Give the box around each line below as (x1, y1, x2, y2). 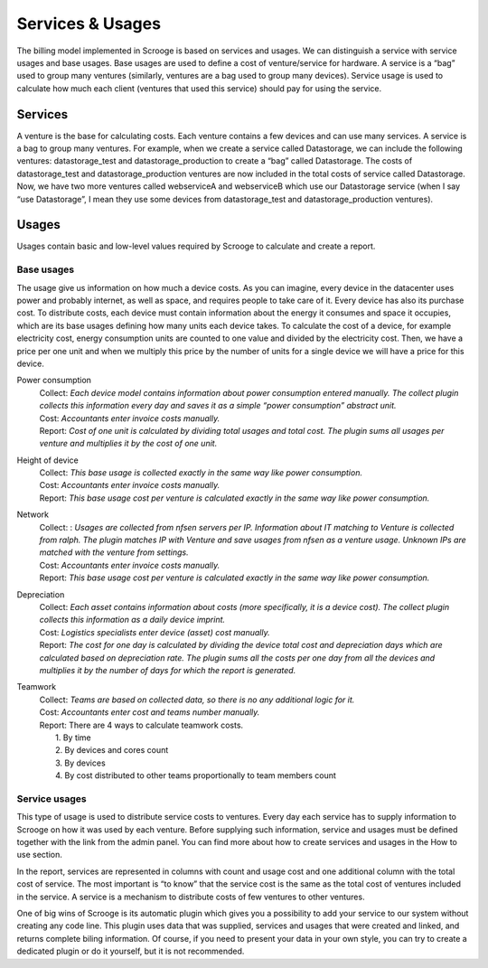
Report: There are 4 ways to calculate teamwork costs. (39, 719, 244, 730)
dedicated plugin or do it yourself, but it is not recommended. (16, 945, 245, 957)
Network (16, 509, 50, 520)
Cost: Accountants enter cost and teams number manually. (39, 707, 260, 718)
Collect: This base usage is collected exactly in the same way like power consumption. (39, 467, 363, 478)
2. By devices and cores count (55, 745, 169, 756)
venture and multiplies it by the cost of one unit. (39, 438, 218, 449)
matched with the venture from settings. (39, 547, 189, 558)
